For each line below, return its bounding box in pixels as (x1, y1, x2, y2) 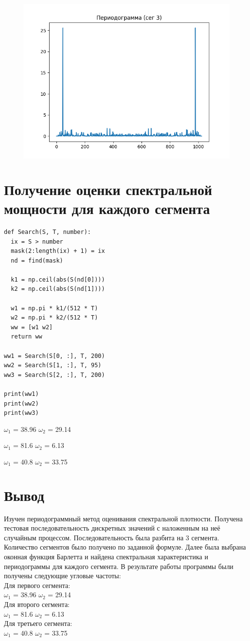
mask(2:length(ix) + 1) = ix (11, 248, 105, 255)
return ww (11, 333, 42, 340)
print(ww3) (4, 410, 39, 417)
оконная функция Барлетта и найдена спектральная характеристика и (4, 552, 208, 562)
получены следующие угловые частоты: (4, 570, 121, 581)
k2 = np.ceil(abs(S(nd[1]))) (11, 285, 105, 293)
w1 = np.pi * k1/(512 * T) (11, 304, 98, 312)
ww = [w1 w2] (11, 323, 53, 331)
